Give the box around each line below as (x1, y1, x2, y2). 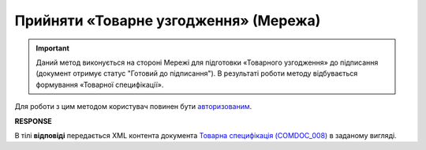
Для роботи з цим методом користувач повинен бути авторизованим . (14, 102, 252, 111)
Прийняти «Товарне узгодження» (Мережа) (14, 12, 321, 29)
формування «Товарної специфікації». (35, 80, 164, 89)
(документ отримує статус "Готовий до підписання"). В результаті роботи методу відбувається (35, 69, 358, 78)
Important (35, 43, 70, 53)
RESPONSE (14, 116, 53, 126)
